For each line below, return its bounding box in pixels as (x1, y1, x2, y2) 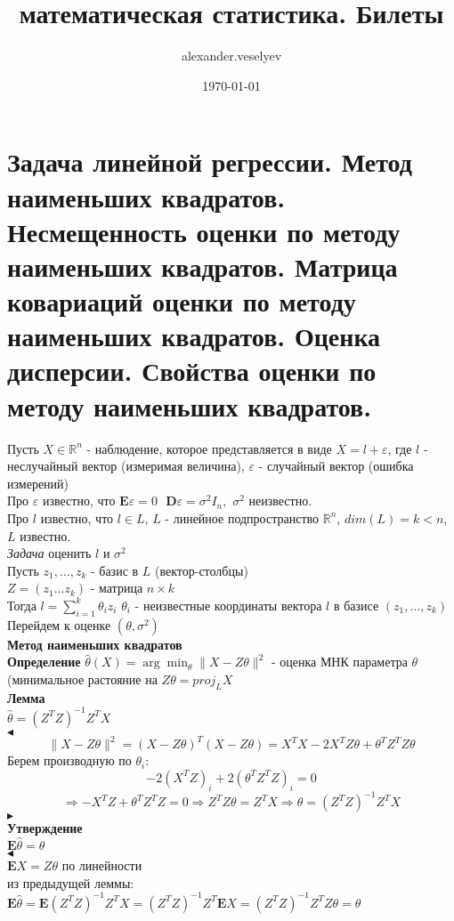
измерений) (7, 473, 69, 492)
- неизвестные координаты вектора (134, 595, 322, 614)
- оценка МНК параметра (271, 652, 408, 671)
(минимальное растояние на (7, 669, 158, 688)
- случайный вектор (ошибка (258, 456, 414, 475)
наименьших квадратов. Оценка (7, 318, 381, 354)
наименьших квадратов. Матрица (7, 247, 398, 284)
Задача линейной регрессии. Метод (7, 143, 412, 180)
